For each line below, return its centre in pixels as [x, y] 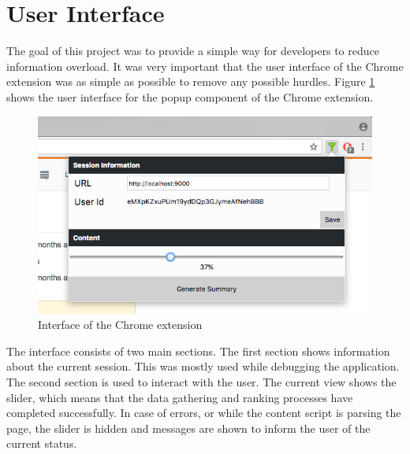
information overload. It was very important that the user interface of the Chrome [205, 66]
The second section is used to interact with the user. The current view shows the [201, 382]
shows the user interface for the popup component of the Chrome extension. [190, 96]
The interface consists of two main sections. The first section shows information [198, 351]
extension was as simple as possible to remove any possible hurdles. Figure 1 [191, 81]
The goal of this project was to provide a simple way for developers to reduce [193, 51]
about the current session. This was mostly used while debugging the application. [203, 366]
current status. [42, 443]
